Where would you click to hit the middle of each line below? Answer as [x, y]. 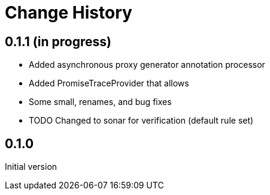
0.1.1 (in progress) [58, 41]
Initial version [31, 167]
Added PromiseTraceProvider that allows [109, 83]
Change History [69, 13]
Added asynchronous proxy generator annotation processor [147, 65]
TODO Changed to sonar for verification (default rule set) [141, 121]
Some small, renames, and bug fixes [100, 102]
